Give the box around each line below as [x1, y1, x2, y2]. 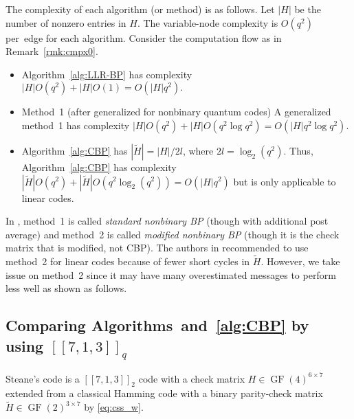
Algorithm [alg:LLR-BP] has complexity [21, 67, 192, 81]
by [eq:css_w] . [84, 400, 144, 414]
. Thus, [283, 143, 313, 157]
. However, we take [261, 254, 340, 269]
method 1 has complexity [21, 117, 130, 132]
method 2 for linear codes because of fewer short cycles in [5, 254, 250, 269]
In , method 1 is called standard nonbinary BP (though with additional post [5, 214, 329, 228]
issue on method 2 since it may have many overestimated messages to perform [5, 267, 336, 282]
